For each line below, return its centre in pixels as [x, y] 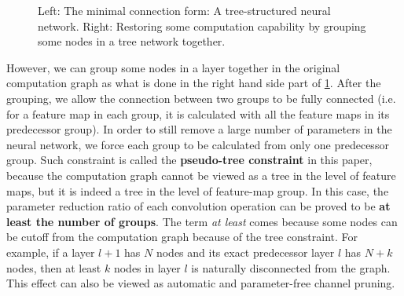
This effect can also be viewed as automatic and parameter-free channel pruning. [201, 283]
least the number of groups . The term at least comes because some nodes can [202, 221]
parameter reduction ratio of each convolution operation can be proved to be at [198, 206]
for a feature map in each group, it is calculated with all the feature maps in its [198, 113]
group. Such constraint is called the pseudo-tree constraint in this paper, [189, 160]
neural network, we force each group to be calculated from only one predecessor [198, 144]
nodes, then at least [54, 267]
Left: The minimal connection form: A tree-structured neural [184, 10]
